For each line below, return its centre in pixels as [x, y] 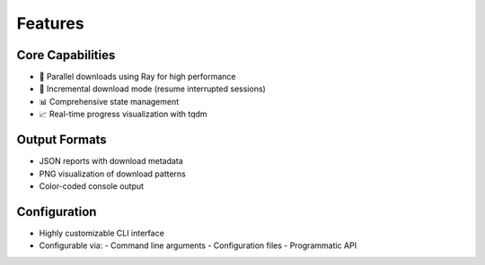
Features [50, 23]
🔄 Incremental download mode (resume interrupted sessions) [153, 89]
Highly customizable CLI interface [102, 233]
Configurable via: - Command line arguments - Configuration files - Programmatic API [198, 245]
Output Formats [62, 140]
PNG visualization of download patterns [112, 174]
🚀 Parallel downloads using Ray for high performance [137, 77]
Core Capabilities [66, 55]
